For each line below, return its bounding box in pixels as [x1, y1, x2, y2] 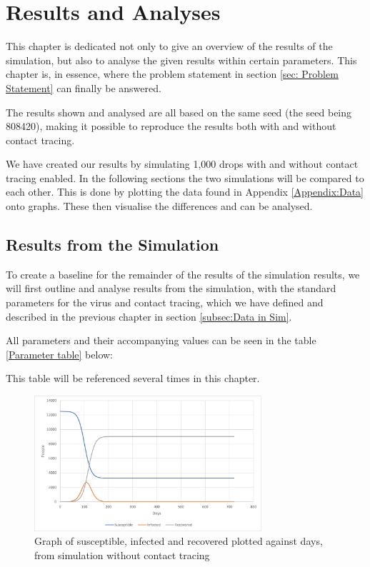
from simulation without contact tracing [34, 547, 210, 562]
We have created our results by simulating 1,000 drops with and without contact [6, 156, 359, 171]
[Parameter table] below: [6, 346, 114, 361]
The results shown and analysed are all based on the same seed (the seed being [6, 104, 352, 119]
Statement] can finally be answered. [6, 80, 161, 95]
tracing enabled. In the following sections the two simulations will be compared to [6, 170, 364, 185]
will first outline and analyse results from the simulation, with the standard [6, 281, 336, 296]
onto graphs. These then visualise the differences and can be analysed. [6, 199, 313, 214]
